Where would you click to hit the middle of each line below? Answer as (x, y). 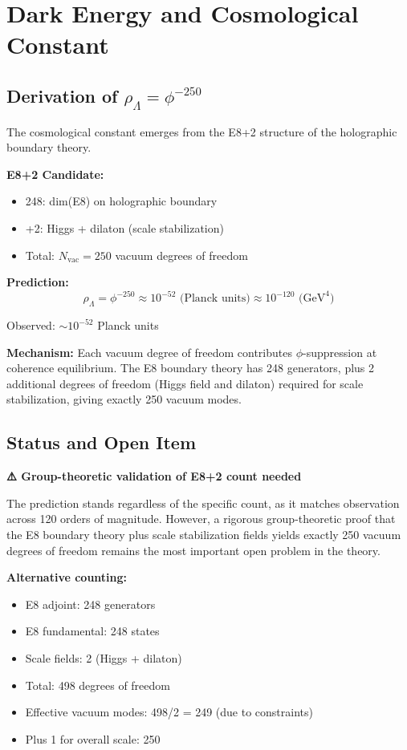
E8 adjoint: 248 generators (90, 604)
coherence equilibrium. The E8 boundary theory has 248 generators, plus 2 (191, 368)
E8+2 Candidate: (55, 174)
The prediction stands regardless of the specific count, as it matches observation (203, 503)
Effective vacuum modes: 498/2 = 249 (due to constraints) (169, 712)
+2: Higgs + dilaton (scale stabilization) (124, 227)
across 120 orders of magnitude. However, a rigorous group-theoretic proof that (201, 519)
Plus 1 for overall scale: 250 (93, 738)
